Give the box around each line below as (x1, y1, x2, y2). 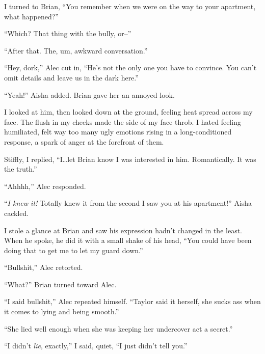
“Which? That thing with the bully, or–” (4, 28, 131, 39)
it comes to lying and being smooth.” (4, 306, 119, 317)
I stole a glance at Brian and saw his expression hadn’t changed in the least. (4, 225, 242, 235)
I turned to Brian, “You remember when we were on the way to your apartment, (4, 1, 256, 11)
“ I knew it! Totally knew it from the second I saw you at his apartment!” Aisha (4, 198, 252, 208)
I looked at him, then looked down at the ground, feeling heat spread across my (4, 106, 253, 117)
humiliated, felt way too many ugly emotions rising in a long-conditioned (4, 126, 232, 137)
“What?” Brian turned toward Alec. (4, 279, 117, 289)
